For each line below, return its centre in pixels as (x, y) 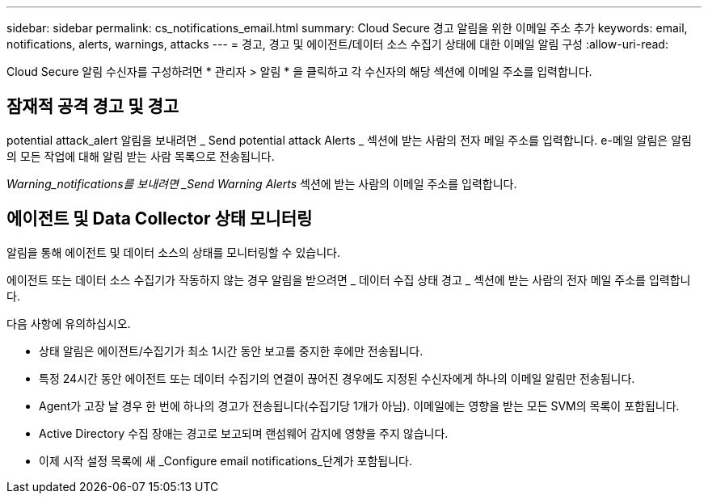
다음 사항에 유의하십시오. (69, 323)
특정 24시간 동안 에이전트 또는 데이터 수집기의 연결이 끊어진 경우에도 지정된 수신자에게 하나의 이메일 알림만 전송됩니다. (337, 378)
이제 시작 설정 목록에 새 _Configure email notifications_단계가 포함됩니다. (225, 460)
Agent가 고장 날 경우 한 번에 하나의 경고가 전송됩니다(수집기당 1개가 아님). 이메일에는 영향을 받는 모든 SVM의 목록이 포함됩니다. (359, 405)
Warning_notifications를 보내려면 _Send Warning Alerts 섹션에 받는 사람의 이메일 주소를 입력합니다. (262, 183)
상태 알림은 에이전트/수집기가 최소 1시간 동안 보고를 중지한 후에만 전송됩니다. (231, 351)
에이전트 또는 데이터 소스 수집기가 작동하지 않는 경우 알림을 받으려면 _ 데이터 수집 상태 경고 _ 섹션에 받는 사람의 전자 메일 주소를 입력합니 (349, 279)
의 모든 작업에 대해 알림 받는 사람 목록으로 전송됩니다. (141, 156)
